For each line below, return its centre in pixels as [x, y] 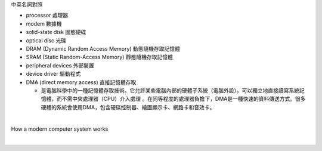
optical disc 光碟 [46, 40]
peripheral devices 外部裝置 [60, 65]
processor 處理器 [47, 16]
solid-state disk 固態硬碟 [56, 32]
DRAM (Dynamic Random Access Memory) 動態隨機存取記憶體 [103, 48]
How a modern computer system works [60, 129]
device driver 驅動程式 [53, 74]
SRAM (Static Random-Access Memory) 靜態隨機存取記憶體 [99, 57]
